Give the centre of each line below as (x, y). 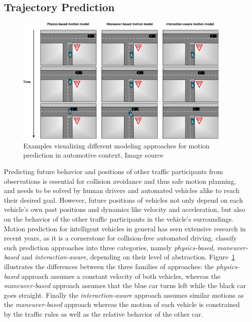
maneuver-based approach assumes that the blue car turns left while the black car (125, 285)
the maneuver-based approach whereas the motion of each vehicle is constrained (122, 304)
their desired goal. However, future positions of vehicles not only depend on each (124, 200)
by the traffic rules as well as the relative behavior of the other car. (103, 314)
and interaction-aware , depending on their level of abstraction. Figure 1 (128, 257)
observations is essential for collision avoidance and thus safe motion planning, (120, 181)
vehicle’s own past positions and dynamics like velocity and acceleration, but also (125, 209)
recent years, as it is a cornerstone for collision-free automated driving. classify (120, 238)
